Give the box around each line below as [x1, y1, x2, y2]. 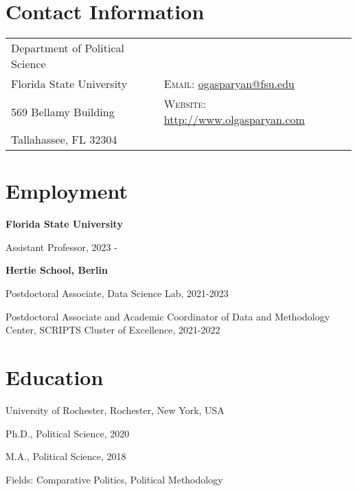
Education [5, 363, 104, 391]
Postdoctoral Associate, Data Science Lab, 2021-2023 [5, 286, 229, 301]
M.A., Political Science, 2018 [5, 449, 126, 463]
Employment [5, 177, 128, 205]
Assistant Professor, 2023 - [5, 239, 117, 254]
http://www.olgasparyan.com [163, 111, 305, 128]
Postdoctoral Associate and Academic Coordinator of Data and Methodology [5, 309, 330, 323]
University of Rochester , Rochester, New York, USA [5, 402, 224, 417]
